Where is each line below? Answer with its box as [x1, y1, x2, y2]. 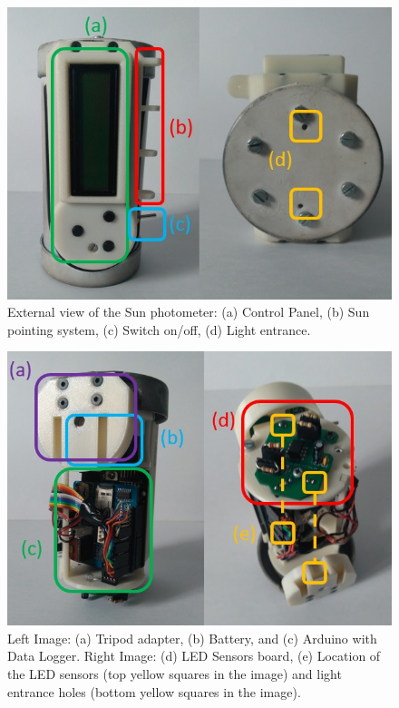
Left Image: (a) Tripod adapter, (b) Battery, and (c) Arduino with [7, 628, 377, 647]
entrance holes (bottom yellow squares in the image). [7, 682, 301, 701]
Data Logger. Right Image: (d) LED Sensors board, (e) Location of [7, 646, 381, 665]
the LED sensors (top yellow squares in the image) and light [7, 664, 342, 683]
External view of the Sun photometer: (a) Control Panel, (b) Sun [7, 302, 370, 321]
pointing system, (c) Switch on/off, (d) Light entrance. [7, 320, 311, 339]
